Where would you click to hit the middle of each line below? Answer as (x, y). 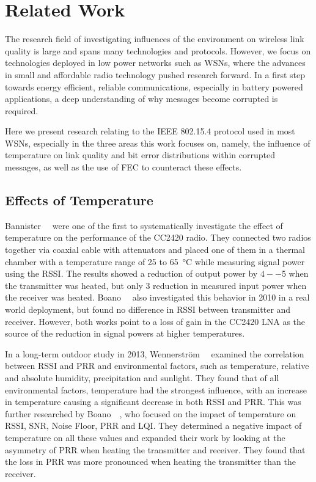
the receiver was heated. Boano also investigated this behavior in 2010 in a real (157, 297)
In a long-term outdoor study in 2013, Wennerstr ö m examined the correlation (155, 353)
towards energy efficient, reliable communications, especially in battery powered (154, 86)
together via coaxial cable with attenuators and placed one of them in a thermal (155, 250)
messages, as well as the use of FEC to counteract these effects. (123, 167)
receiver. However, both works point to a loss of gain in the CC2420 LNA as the (155, 321)
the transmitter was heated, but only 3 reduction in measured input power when (156, 285)
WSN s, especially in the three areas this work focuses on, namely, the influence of (158, 143)
